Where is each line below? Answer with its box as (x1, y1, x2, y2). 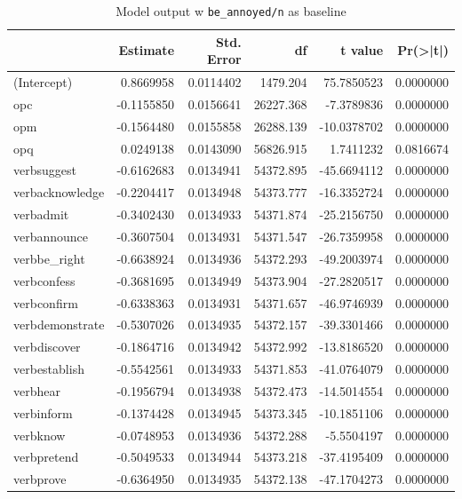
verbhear (13, 381, 60, 400)
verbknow (13, 425, 66, 444)
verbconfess (13, 271, 76, 289)
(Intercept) (13, 73, 73, 91)
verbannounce (13, 227, 89, 245)
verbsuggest (13, 161, 76, 179)
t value (340, 41, 384, 59)
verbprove (13, 470, 67, 488)
